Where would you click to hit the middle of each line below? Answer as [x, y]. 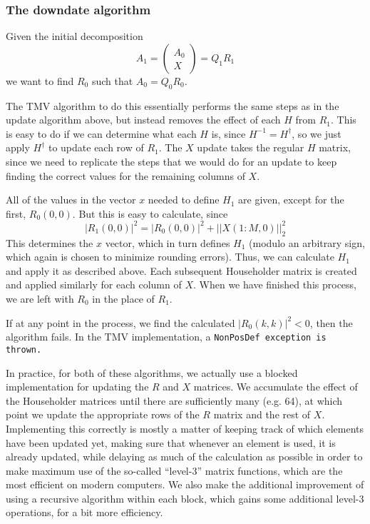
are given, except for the [291, 200]
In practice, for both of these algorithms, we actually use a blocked [152, 372]
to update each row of [96, 147]
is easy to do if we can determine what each [101, 133]
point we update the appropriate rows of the [103, 414]
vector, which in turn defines [168, 242]
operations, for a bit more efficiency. [84, 512]
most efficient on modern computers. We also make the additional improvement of [185, 484]
